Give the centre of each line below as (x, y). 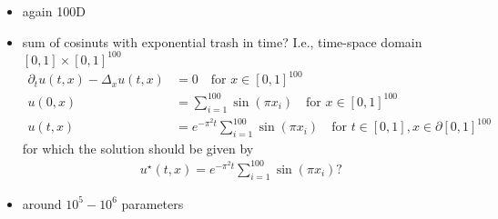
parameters (152, 203)
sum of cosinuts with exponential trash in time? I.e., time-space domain (222, 41)
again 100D (54, 11)
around (42, 203)
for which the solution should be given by (138, 148)
